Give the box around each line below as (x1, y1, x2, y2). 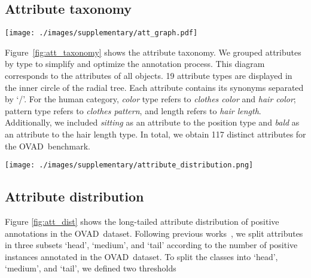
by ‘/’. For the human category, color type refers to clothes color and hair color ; (5, 93, 296, 105)
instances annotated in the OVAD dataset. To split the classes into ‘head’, (5, 250, 278, 262)
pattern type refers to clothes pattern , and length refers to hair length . (5, 104, 261, 117)
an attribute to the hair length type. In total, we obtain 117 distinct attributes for (5, 128, 306, 140)
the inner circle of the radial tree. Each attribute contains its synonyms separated (5, 81, 304, 93)
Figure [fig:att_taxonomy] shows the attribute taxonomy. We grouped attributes (5, 45, 301, 58)
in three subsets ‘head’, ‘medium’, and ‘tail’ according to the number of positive (5, 239, 298, 251)
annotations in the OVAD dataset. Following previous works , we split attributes (5, 227, 303, 239)
